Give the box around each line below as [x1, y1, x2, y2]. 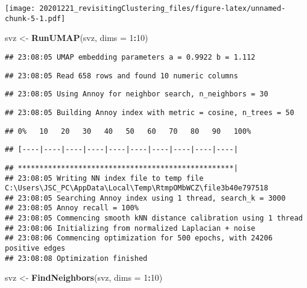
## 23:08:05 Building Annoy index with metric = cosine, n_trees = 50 [5, 108, 294, 117]
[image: [5, 4, 36, 13]
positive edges [5, 244, 66, 253]
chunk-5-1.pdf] [5, 14, 66, 23]
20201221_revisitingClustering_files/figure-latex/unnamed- [39, 4, 286, 13]
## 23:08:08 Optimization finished [5, 254, 148, 263]
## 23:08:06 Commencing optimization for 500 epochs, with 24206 [5, 234, 273, 243]
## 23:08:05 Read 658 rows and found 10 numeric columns [5, 71, 238, 80]
